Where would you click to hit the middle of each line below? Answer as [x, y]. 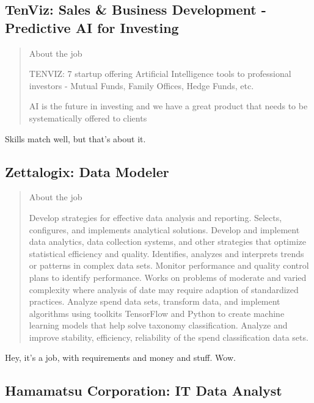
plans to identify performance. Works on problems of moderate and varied [168, 277]
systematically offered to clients [88, 118]
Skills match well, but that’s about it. [75, 138]
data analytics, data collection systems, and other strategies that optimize [167, 241]
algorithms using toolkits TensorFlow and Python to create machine [157, 313]
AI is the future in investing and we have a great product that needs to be [168, 106]
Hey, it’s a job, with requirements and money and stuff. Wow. [120, 358]
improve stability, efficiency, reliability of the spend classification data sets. [169, 337]
